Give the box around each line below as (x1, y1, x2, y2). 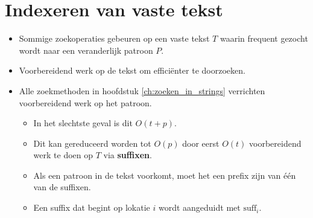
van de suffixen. (33, 181, 91, 193)
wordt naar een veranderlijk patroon (19, 43, 153, 56)
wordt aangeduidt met (158, 201, 241, 214)
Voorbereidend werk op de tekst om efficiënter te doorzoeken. (19, 64, 245, 77)
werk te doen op (33, 149, 93, 161)
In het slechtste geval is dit (33, 117, 133, 129)
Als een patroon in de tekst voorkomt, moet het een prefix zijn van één (33, 168, 296, 181)
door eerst (182, 136, 220, 149)
